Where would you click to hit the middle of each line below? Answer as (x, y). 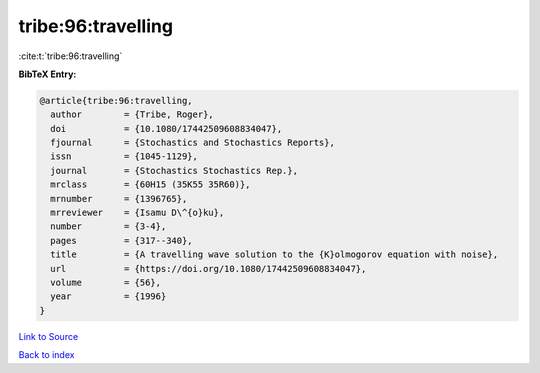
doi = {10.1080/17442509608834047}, (166, 128)
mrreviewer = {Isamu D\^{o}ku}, (137, 213)
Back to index (46, 355)
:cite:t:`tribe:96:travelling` (70, 56)
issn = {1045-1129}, (124, 156)
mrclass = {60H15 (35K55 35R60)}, (150, 184)
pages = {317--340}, (122, 240)
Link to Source (48, 336)
